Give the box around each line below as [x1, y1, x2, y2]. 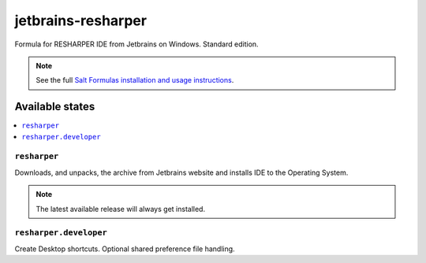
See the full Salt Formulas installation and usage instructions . [35, 76, 234, 85]
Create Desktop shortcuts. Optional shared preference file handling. [14, 244, 236, 254]
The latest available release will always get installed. [35, 204, 205, 213]
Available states [14, 100, 95, 113]
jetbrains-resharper [14, 12, 148, 29]
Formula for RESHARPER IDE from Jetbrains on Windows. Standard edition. [14, 39, 260, 49]
